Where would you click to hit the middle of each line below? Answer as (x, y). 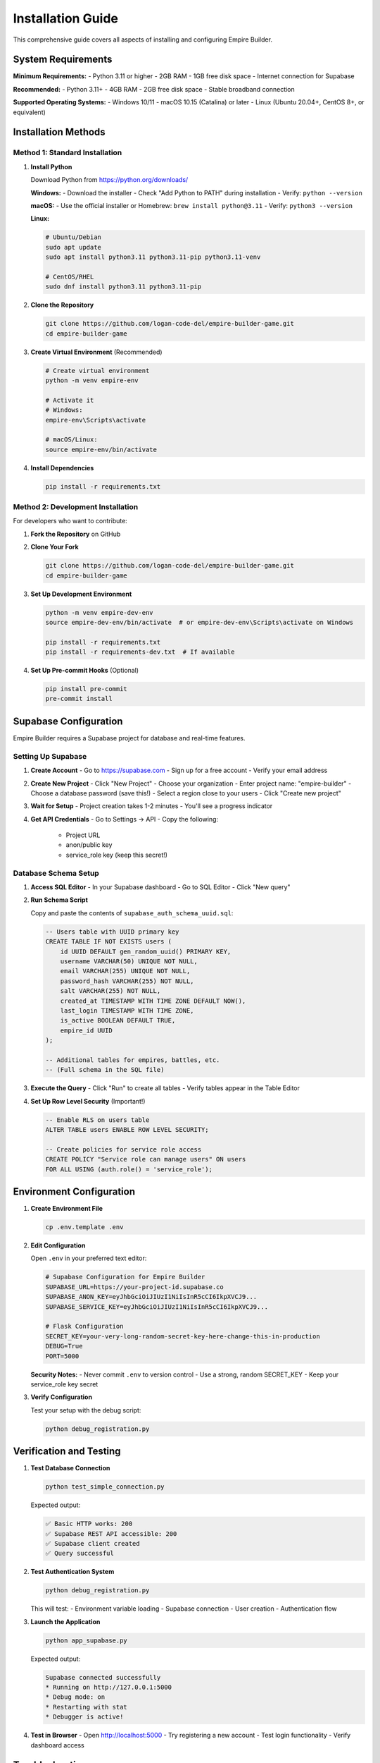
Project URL (83, 835)
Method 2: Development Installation (76, 507)
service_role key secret (64, 1384)
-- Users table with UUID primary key (112, 932)
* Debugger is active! (84, 1717)
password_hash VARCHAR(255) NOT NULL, (127, 981)
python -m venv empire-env (92, 380)
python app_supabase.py (87, 1640)
